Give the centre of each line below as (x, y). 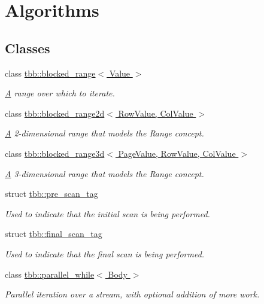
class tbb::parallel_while (50, 274)
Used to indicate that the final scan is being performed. (105, 253)
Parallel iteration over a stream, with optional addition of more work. (132, 294)
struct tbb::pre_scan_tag (51, 194)
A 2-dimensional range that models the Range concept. (104, 133)
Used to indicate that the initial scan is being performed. (107, 213)
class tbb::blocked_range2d (55, 113)
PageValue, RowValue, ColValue (177, 153)
